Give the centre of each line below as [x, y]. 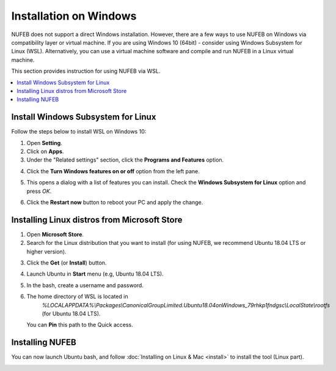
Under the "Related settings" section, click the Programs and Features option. [125, 160]
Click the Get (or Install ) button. [67, 263]
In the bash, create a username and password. [85, 285]
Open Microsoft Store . [55, 234]
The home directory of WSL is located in [77, 296]
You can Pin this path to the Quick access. [80, 325]
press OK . [39, 191]
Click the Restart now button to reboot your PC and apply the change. [115, 202]
